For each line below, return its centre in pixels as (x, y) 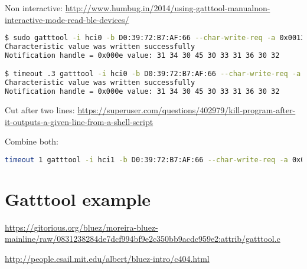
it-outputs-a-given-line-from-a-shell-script (79, 121)
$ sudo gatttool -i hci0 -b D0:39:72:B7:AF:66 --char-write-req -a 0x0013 (155, 38)
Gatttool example (78, 199)
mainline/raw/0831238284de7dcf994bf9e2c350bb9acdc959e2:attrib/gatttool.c (143, 239)
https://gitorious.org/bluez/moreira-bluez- (81, 227)
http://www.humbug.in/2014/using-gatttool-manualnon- (168, 8)
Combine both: (32, 141)
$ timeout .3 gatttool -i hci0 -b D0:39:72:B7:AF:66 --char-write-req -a (153, 74)
